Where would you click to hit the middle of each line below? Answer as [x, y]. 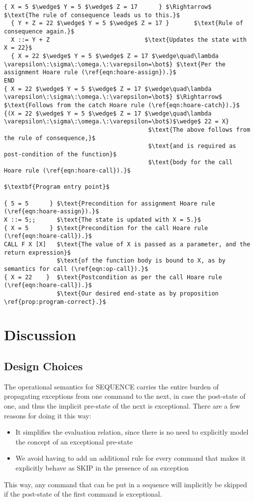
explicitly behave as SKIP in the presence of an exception [102, 468]
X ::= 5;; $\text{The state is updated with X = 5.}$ [102, 220]
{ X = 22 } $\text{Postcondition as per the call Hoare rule [113, 277]
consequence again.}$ [39, 31]
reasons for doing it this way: [48, 415]
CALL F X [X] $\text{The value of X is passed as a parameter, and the [127, 245]
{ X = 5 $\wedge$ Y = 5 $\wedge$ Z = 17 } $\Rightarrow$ [108, 7]
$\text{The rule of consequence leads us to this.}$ [92, 15]
